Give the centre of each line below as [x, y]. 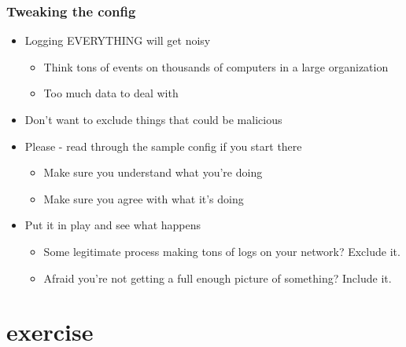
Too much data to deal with [111, 93]
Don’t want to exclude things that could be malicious [153, 119]
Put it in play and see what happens [113, 225]
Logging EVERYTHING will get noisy [118, 40]
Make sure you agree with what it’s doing [144, 198]
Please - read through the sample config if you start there [163, 146]
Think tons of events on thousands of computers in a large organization [216, 66]
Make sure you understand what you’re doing [153, 172]
